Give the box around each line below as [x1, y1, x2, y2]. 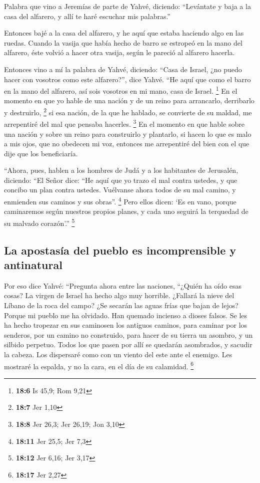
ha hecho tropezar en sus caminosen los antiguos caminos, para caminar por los [4, 320, 247, 330]
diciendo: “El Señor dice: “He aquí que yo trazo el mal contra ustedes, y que [4, 174, 237, 185]
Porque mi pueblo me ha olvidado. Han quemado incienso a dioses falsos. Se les [4, 310, 247, 320]
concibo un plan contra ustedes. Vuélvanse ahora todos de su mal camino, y [4, 184, 236, 195]
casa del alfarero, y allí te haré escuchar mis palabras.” [4, 11, 170, 21]
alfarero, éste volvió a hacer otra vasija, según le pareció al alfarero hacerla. [4, 47, 235, 58]
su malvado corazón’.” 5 [4, 216, 75, 228]
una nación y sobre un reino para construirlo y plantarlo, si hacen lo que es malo [4, 128, 251, 139]
